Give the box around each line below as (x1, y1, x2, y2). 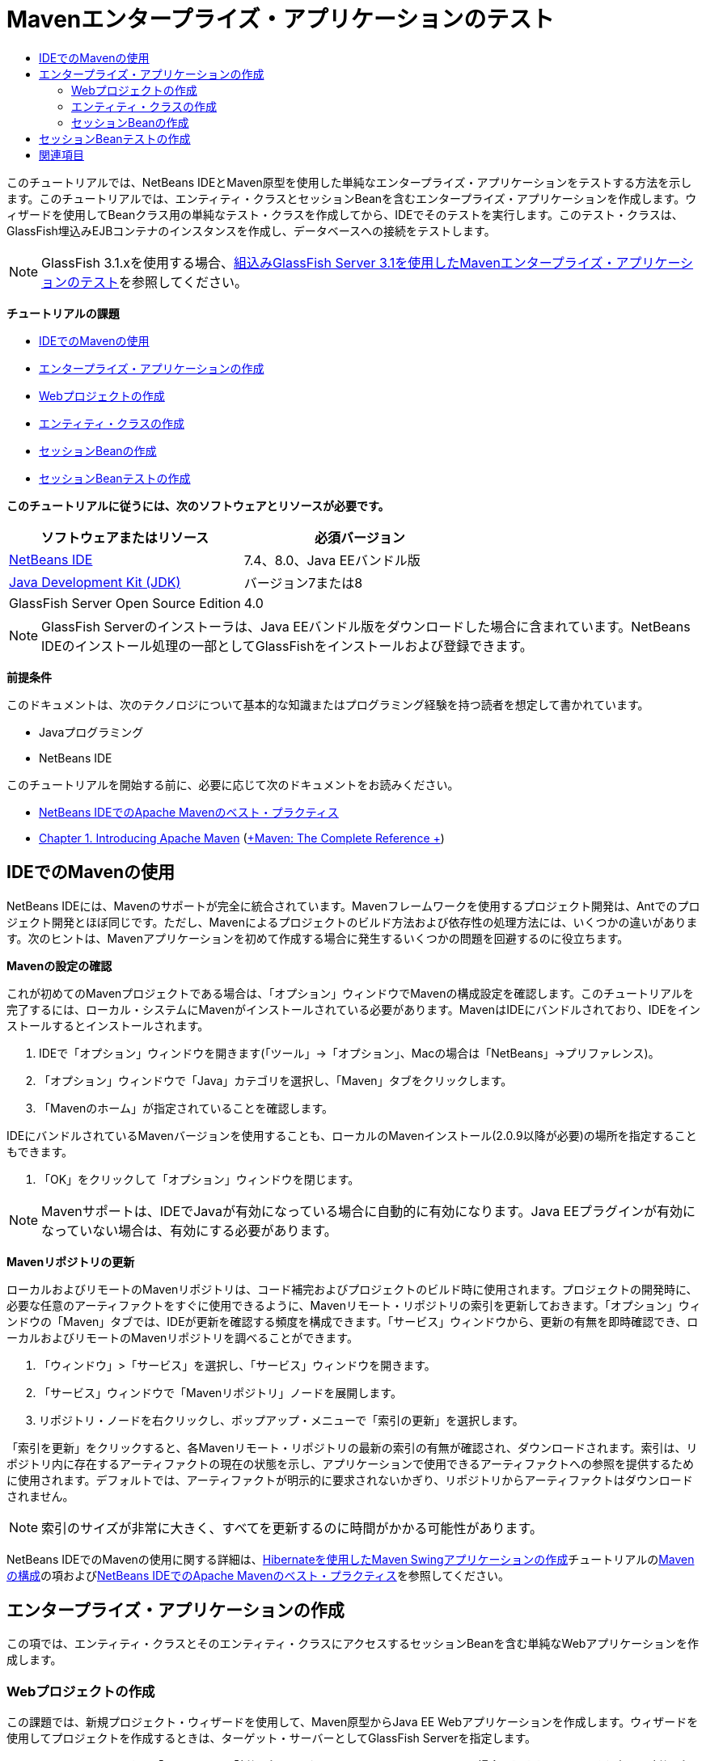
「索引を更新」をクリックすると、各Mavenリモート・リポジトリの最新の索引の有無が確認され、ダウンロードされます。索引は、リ (6, 1440, 698, 1455)
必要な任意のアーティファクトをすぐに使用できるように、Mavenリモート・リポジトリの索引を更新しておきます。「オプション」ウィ (6, 1298, 701, 1312)
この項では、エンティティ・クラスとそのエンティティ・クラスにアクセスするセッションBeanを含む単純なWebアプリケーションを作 (6, 1636, 700, 1651)
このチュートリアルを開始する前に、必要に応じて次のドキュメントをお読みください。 (6, 777, 459, 792)
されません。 (6, 1489, 74, 1503)
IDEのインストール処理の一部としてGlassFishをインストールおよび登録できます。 (41, 637, 533, 654)
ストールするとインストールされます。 (6, 1018, 209, 1033)
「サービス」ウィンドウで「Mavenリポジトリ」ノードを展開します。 (39, 1385, 402, 1400)
